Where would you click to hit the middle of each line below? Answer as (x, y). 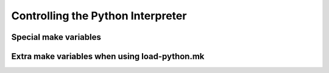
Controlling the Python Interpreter (99, 16)
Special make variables (56, 37)
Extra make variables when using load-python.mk (108, 56)
